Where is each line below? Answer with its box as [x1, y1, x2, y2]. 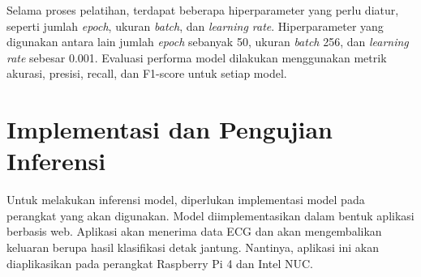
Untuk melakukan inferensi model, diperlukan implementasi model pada [6, 191, 365, 208]
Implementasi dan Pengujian [6, 113, 333, 146]
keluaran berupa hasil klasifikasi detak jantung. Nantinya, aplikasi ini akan [6, 239, 379, 256]
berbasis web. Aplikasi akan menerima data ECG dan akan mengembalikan [6, 223, 382, 240]
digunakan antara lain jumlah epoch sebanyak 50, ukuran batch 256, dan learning [6, 33, 409, 50]
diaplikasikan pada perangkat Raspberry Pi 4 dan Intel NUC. [6, 254, 313, 271]
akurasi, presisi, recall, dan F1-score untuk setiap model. [6, 65, 287, 82]
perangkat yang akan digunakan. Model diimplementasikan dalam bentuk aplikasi [6, 207, 415, 224]
